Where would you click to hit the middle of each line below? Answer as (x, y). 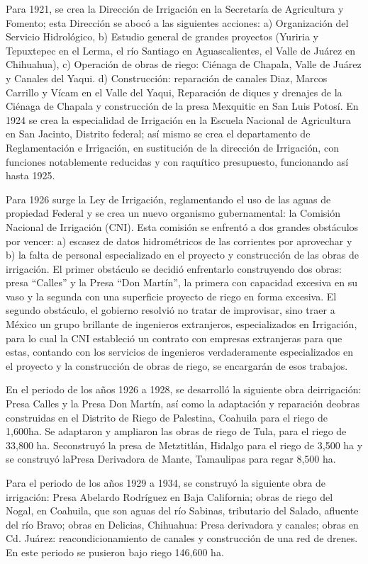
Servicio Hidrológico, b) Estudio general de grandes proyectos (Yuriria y (162, 36)
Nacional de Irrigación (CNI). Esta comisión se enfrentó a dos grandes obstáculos (182, 226)
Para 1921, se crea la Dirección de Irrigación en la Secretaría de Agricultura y (175, 9)
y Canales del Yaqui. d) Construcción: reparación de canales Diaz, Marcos (167, 78)
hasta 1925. (30, 175)
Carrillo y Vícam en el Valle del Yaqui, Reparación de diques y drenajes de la (174, 92)
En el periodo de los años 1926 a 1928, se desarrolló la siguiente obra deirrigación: (184, 389)
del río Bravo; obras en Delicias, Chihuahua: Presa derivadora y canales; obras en (182, 524)
